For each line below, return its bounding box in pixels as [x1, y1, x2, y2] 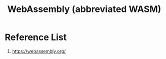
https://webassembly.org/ [12, 48, 66, 54]
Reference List [5, 31, 67, 43]
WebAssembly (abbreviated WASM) [7, 3, 161, 15]
